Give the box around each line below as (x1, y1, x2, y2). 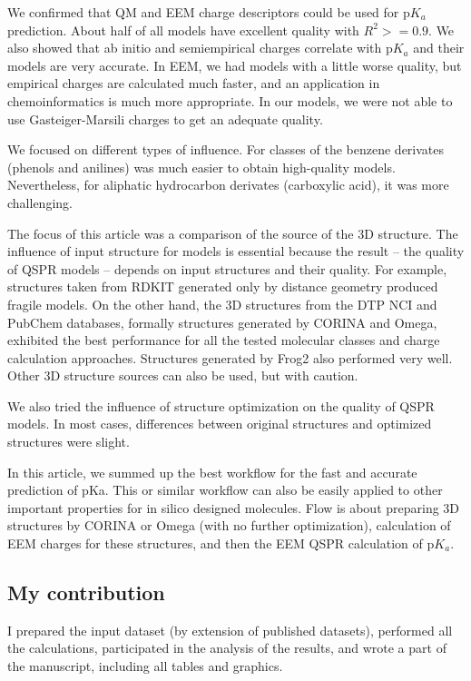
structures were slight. (7, 432, 130, 451)
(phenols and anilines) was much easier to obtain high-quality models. (7, 157, 396, 176)
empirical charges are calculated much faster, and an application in (7, 74, 380, 93)
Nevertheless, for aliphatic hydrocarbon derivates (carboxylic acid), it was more (7, 175, 449, 194)
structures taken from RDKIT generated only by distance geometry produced (7, 277, 438, 296)
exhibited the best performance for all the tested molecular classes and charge (7, 331, 440, 350)
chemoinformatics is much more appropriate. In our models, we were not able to (7, 91, 453, 110)
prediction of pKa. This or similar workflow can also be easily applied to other (7, 480, 443, 499)
